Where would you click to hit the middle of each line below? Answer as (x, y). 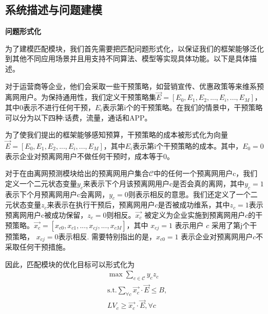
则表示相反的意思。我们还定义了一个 (189, 194)
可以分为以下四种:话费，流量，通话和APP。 (79, 117)
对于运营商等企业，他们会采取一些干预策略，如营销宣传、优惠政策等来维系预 (135, 86)
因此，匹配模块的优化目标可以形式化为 (70, 264)
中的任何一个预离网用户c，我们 (206, 173)
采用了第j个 (231, 225)
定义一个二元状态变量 (41, 183)
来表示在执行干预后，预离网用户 (101, 205)
